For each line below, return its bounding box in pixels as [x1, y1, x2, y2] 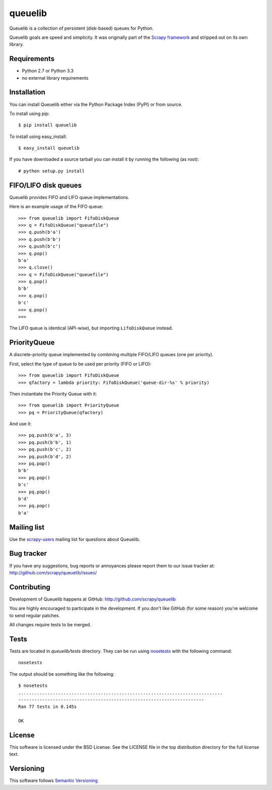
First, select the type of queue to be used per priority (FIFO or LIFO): [9, 361, 152, 367]
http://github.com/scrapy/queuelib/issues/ [9, 569, 97, 575]
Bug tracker [9, 549, 47, 558]
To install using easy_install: [9, 134, 67, 140]
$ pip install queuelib [18, 122, 77, 128]
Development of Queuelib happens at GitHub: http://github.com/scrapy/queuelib [9, 596, 176, 602]
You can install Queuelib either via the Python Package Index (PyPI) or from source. [9, 101, 183, 107]
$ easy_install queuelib [18, 145, 80, 151]
